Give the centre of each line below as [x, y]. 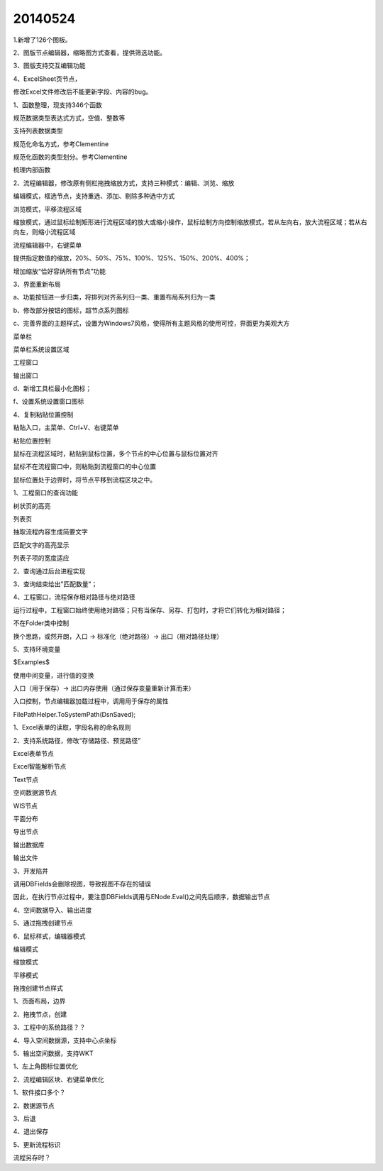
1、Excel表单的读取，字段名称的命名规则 [72, 727]
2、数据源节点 [34, 1105]
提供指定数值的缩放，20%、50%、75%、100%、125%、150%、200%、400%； [132, 258]
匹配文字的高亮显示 [41, 545]
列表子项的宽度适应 [41, 558]
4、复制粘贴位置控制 [43, 414]
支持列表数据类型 [38, 131]
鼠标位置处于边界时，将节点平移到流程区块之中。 [84, 480]
